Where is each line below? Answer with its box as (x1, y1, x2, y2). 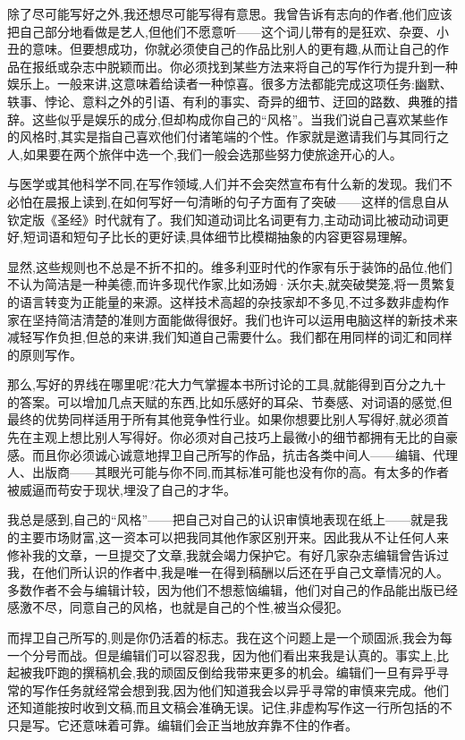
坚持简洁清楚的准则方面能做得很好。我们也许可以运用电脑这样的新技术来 (31, 310, 458, 328)
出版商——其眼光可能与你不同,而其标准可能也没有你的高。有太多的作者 (31, 463, 449, 481)
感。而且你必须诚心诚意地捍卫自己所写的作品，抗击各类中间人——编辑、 (7, 445, 433, 464)
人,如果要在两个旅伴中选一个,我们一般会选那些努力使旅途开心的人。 (7, 144, 402, 163)
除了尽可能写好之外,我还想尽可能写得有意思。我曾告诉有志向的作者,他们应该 (7, 4, 452, 22)
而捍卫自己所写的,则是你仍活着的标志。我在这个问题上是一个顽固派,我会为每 (7, 628, 452, 646)
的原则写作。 (7, 344, 82, 363)
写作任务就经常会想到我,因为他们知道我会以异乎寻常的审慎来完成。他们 (31, 680, 449, 699)
